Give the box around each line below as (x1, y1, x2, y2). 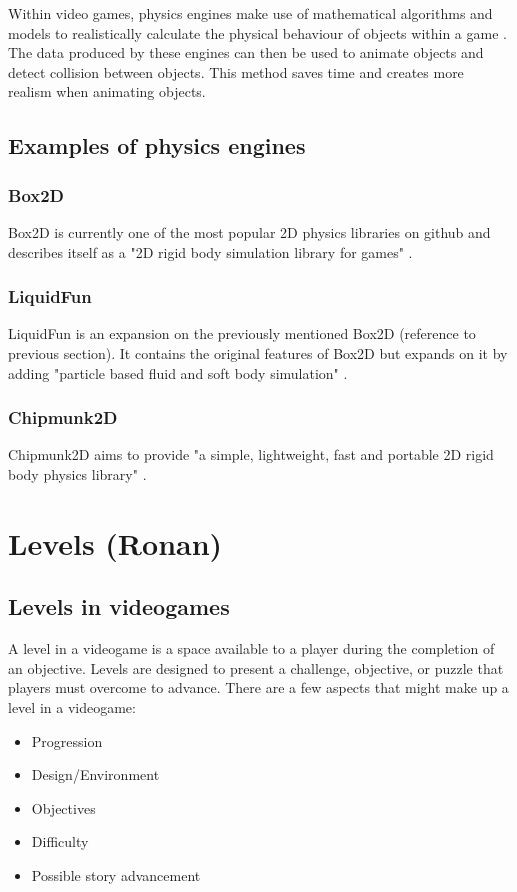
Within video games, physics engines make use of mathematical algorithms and (8, 3, 493, 23)
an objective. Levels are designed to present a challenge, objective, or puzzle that (8, 657, 504, 678)
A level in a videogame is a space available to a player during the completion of (8, 638, 495, 659)
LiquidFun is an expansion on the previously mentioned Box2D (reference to (8, 323, 476, 344)
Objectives (31, 797, 96, 818)
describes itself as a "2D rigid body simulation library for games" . (8, 241, 413, 262)
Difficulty (31, 831, 89, 852)
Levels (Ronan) (8, 522, 223, 563)
